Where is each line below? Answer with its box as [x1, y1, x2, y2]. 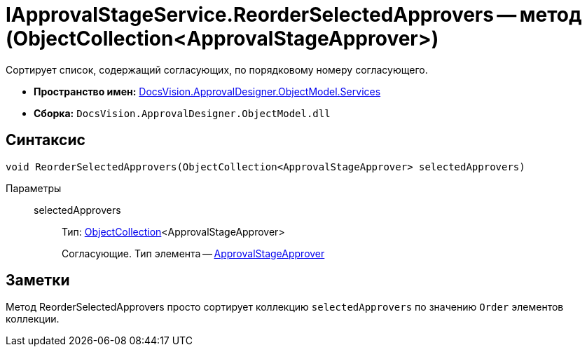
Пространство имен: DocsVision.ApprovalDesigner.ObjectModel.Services [34, 85, 381, 97]
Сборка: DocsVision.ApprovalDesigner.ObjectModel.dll [34, 107, 331, 119]
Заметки [6, 271, 70, 290]
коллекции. [6, 313, 60, 325]
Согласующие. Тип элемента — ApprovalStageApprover [62, 247, 325, 259]
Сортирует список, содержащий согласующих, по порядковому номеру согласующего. [6, 63, 428, 76]
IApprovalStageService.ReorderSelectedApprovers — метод [6, 3, 582, 27]
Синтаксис [6, 131, 85, 149]
